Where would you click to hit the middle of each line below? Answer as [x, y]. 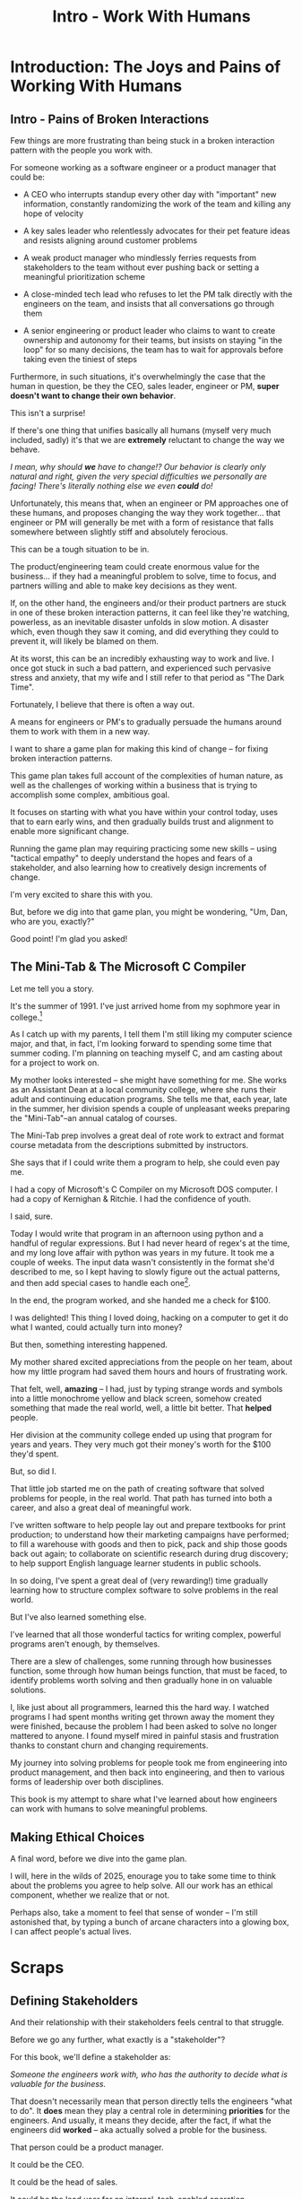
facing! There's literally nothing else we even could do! [112, 486]
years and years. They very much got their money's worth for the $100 [141, 1445]
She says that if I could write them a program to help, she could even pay [145, 1162]
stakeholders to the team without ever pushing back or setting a [141, 267]
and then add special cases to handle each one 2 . [100, 1282]
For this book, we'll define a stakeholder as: [91, 2056]
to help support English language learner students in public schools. [136, 1563]
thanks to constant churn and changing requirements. [109, 1745]
